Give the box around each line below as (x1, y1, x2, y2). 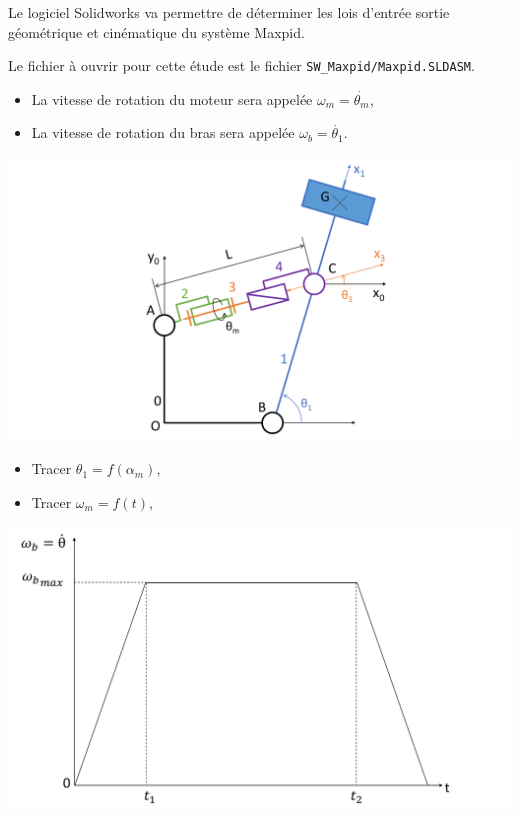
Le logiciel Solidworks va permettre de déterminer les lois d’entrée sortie (8, 2, 450, 22)
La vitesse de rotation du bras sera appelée (31, 122, 295, 143)
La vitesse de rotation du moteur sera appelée (31, 88, 313, 109)
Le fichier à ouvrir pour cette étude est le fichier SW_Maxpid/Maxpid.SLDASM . (8, 55, 475, 76)
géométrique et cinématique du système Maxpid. (8, 21, 305, 42)
